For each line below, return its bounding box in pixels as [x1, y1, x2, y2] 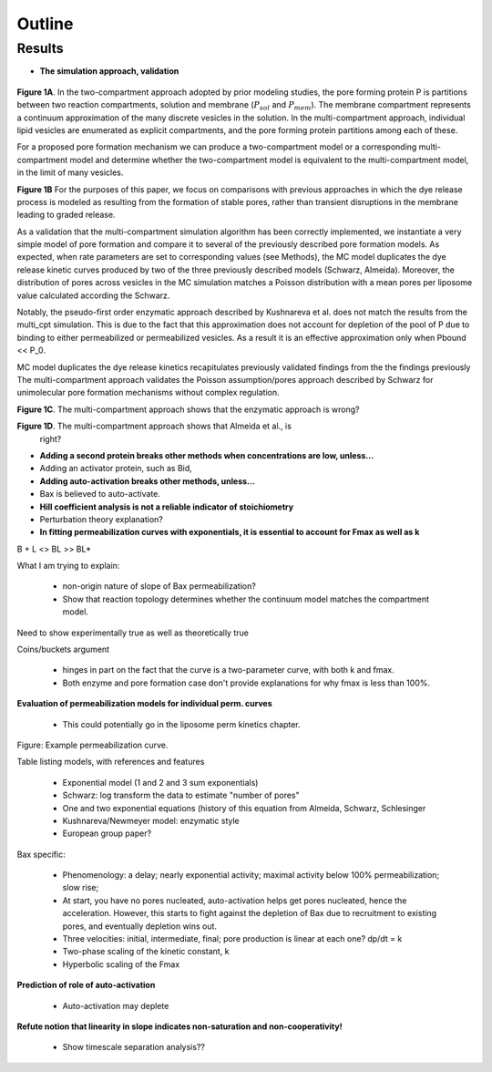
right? [39, 433, 62, 444]
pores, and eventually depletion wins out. [62, 921, 218, 932]
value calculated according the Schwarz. [16, 290, 170, 301]
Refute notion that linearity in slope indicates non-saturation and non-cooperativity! [16, 1021, 343, 1032]
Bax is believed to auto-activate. [39, 489, 161, 500]
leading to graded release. [16, 210, 116, 221]
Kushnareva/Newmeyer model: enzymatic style [62, 815, 241, 826]
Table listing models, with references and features [16, 757, 205, 768]
